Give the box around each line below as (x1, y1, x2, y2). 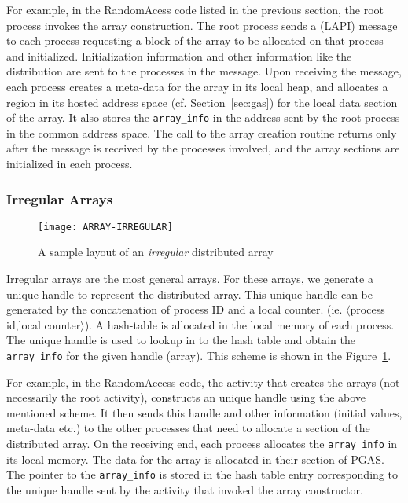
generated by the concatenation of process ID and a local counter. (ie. (6, 301, 343, 318)
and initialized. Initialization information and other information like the (6, 47, 352, 64)
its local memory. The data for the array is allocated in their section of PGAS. (6, 450, 384, 467)
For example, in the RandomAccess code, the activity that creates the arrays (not (6, 373, 400, 390)
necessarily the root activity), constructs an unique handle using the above (6, 389, 366, 406)
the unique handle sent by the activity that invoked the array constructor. (6, 481, 363, 497)
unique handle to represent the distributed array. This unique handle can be (6, 285, 373, 302)
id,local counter (6, 316, 81, 332)
